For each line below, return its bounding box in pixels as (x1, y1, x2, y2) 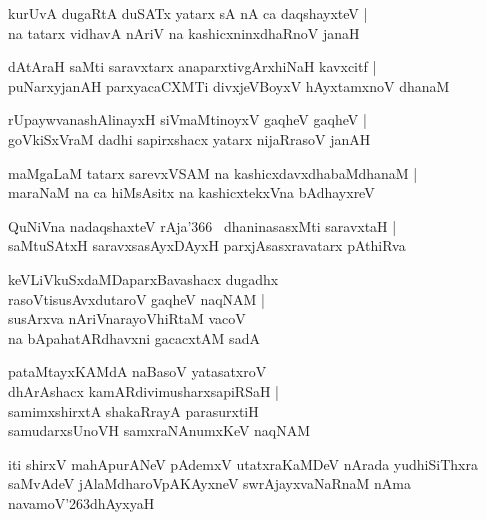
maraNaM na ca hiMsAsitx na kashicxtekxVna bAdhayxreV (8, 182, 375, 203)
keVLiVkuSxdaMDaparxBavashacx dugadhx (8, 268, 279, 289)
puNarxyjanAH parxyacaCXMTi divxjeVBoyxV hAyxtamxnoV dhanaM (8, 75, 450, 96)
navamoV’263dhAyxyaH (8, 492, 155, 513)
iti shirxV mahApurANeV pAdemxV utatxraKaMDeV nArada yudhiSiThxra (8, 453, 478, 474)
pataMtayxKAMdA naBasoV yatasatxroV (8, 361, 267, 382)
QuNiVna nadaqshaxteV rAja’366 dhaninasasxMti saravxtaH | (8, 215, 397, 236)
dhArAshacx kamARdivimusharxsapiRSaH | (8, 380, 280, 401)
